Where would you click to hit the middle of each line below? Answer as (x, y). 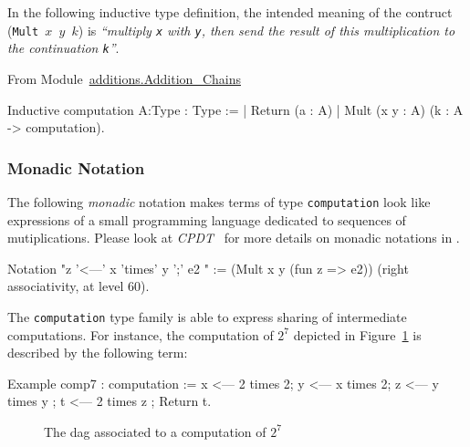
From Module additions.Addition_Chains (124, 78)
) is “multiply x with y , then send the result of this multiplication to (266, 30)
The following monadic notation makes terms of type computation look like (219, 201)
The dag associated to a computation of (155, 431)
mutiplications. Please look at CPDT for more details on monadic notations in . (234, 238)
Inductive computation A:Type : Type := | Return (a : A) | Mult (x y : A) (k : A (235, 109)
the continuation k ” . (63, 48)
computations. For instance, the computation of (141, 334)
